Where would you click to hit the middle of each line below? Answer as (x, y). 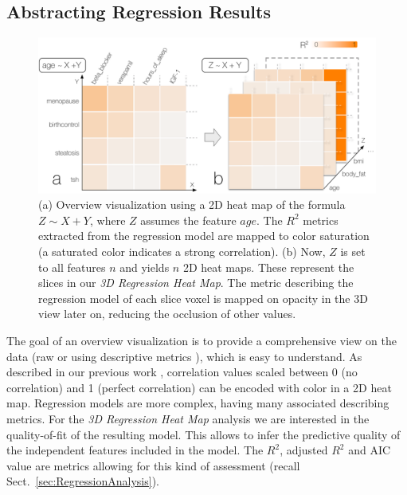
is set (353, 251)
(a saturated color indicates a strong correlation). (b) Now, (182, 251)
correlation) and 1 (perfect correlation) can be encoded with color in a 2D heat (199, 387)
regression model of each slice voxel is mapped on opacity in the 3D (203, 298)
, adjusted (304, 450)
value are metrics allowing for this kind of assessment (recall (153, 465)
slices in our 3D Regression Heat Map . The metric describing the (196, 283)
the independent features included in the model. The (135, 450)
